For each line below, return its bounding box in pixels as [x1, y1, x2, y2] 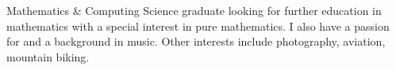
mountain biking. [6, 48, 90, 64]
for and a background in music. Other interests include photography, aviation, [6, 33, 386, 50]
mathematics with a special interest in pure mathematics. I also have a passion [6, 17, 390, 34]
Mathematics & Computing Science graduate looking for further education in [6, 2, 382, 18]
